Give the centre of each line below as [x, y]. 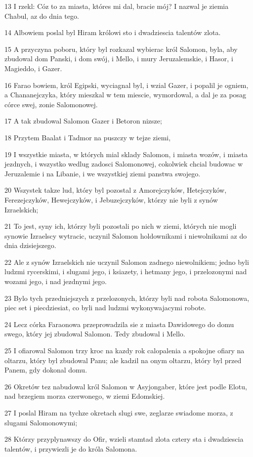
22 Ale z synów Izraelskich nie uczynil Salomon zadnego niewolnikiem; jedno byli [127, 262]
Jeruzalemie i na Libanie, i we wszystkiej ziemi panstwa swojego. [103, 173]
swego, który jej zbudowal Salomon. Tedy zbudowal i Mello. [95, 334]
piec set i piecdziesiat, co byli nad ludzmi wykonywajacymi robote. [105, 308]
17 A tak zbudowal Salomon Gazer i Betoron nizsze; [83, 121]
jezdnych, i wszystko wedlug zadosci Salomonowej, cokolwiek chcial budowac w [124, 164]
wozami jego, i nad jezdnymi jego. [56, 281]
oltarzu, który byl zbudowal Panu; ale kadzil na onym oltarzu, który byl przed [123, 360]
